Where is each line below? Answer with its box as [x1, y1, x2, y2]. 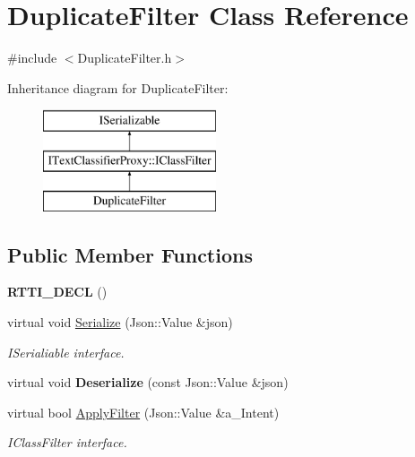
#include [7, 48, 57, 67]
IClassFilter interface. [7, 433, 127, 452]
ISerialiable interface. [7, 342, 125, 361]
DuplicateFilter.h [77, 48, 172, 67]
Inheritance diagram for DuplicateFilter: [7, 78, 229, 97]
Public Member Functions [7, 240, 253, 268]
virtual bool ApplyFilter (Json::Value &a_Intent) [7, 402, 280, 421]
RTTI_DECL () [7, 282, 108, 301]
